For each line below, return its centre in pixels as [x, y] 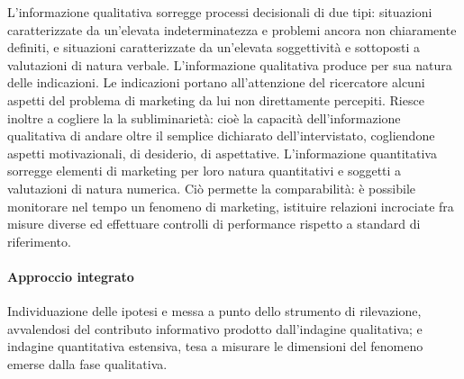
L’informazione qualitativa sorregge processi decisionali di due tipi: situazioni [220, 12]
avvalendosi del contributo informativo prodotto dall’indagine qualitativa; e [215, 328]
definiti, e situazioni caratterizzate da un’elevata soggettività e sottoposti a [214, 47]
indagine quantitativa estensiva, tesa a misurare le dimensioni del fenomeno [215, 346]
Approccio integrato [71, 276]
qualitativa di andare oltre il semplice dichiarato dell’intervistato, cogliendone [221, 135]
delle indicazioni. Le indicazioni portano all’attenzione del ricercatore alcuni [216, 82]
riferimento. [39, 241]
